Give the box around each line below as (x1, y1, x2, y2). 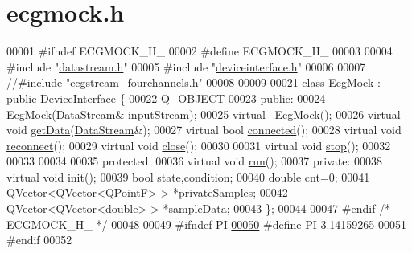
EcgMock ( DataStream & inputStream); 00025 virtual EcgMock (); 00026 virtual (6, 105, 401, 122)
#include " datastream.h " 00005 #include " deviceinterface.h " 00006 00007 (6, 58, 366, 75)
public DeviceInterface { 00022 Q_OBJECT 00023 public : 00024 (6, 89, 326, 106)
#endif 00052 (6, 231, 72, 248)
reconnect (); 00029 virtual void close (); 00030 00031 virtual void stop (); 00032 (6, 137, 391, 153)
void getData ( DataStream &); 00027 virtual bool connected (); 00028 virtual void (6, 121, 402, 138)
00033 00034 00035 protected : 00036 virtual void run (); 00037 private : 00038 (6, 153, 382, 169)
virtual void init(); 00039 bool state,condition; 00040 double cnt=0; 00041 (6, 168, 370, 185)
